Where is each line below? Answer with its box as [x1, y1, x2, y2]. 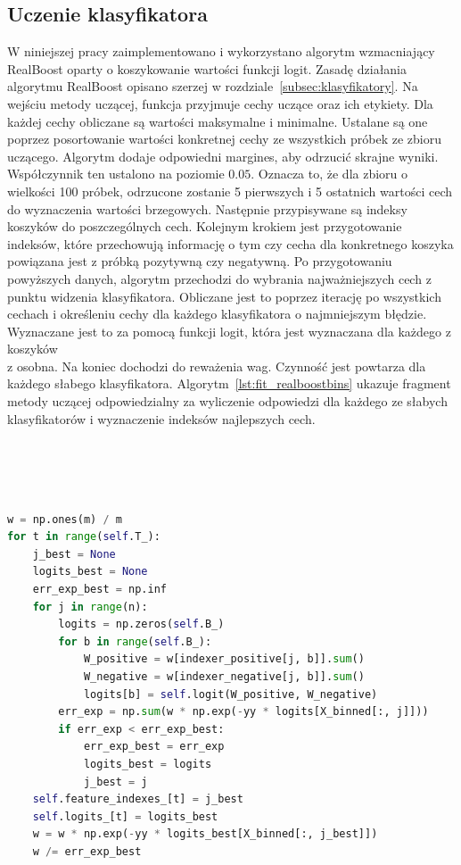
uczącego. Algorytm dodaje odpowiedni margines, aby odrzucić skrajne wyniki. [7, 146, 439, 165]
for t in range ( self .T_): [7, 530, 161, 544]
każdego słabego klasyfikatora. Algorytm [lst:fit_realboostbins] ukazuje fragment [7, 374, 451, 393]
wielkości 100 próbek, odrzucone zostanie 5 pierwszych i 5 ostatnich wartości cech [7, 181, 453, 200]
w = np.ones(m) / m [7, 512, 122, 526]
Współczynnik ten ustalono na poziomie [7, 164, 225, 183]
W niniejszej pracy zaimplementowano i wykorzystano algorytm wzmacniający [7, 42, 435, 61]
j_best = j [83, 775, 148, 788]
